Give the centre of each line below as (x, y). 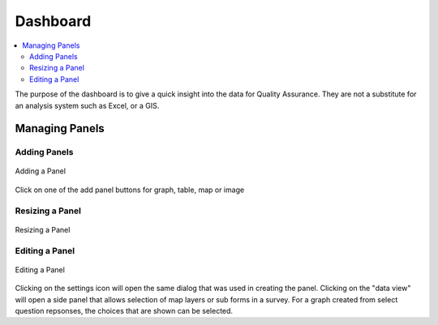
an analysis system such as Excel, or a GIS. (87, 105)
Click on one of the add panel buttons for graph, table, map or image (130, 190)
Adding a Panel (41, 171)
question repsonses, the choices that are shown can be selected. (124, 310)
